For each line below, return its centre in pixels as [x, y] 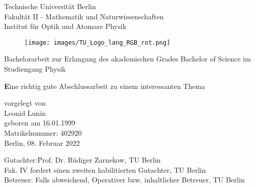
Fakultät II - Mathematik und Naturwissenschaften [84, 16]
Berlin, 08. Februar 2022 [42, 143]
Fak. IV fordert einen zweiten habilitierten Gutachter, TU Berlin [105, 169]
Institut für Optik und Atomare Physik [65, 26]
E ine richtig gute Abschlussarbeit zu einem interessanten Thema [105, 86]
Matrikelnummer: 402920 [43, 133]
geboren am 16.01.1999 [40, 123]
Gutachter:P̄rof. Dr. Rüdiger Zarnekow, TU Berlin [82, 160]
